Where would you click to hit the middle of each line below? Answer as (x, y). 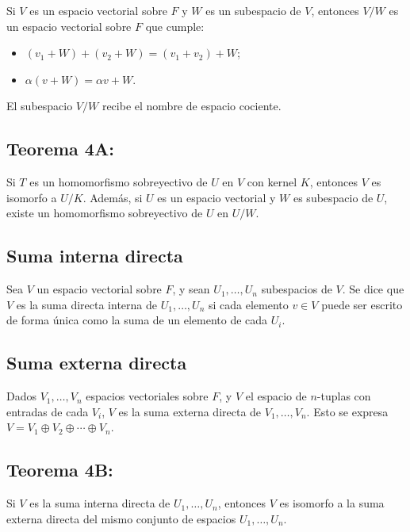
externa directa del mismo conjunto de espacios (121, 518)
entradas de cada (48, 411)
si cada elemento (248, 304)
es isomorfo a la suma (332, 503)
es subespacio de (333, 197)
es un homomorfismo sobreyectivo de (119, 182)
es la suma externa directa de (190, 411)
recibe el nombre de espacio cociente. (192, 106)
